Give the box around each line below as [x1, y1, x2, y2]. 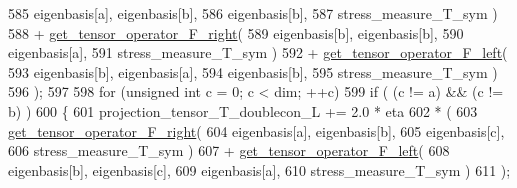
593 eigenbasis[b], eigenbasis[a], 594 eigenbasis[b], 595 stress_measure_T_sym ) [8, 61, 498, 82]
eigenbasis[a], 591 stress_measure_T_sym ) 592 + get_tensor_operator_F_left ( [8, 42, 508, 63]
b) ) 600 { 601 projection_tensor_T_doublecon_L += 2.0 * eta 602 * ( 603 [8, 100, 478, 121]
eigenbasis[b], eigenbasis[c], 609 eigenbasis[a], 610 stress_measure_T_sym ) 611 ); [8, 159, 511, 180]
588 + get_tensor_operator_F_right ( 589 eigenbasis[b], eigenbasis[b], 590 [8, 22, 464, 43]
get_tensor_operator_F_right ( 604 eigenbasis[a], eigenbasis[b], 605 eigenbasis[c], [8, 120, 505, 141]
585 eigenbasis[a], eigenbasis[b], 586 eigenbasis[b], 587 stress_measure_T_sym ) [8, 3, 498, 23]
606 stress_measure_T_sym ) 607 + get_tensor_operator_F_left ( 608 [8, 140, 450, 161]
